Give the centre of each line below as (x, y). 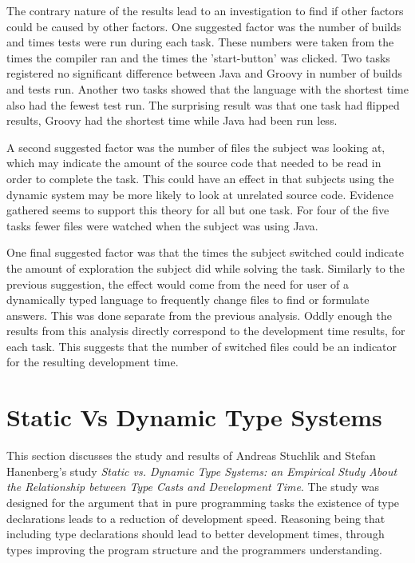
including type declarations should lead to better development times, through (196, 534)
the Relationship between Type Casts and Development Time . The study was (193, 487)
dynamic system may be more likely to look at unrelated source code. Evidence (200, 194)
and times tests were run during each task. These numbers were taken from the (200, 42)
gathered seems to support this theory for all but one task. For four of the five (198, 210)
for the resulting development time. (93, 362)
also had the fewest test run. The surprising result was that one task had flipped (203, 104)
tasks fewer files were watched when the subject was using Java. (162, 225)
